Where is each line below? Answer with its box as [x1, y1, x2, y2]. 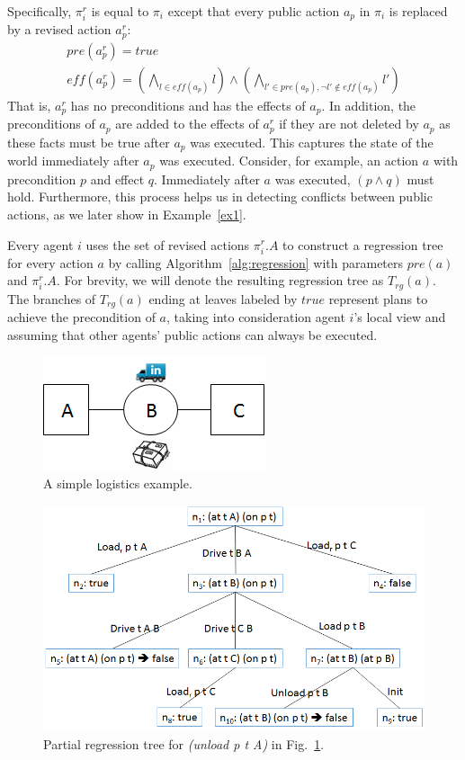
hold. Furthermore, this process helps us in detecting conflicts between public [7, 187, 433, 206]
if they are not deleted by [279, 114, 419, 133]
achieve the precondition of [7, 308, 156, 326]
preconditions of [7, 114, 95, 133]
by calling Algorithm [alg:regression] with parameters [108, 253, 404, 272]
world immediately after [7, 151, 139, 170]
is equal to [91, 2, 149, 20]
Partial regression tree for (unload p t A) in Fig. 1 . [43, 734, 325, 753]
